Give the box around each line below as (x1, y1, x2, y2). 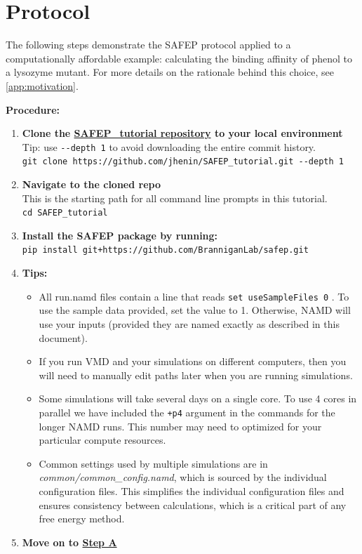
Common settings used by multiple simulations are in (39, 456, 268, 470)
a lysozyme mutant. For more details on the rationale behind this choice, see (6, 65, 335, 79)
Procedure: (6, 102, 60, 117)
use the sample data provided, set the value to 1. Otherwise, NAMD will (39, 303, 351, 317)
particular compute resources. (39, 433, 166, 447)
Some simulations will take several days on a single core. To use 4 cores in (39, 391, 357, 406)
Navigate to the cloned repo (22, 177, 161, 191)
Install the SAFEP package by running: (22, 227, 218, 242)
